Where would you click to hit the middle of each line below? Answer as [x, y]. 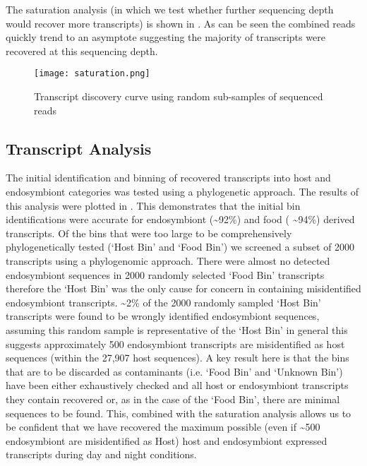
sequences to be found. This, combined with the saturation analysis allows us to [179, 413]
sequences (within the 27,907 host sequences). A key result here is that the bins [178, 358]
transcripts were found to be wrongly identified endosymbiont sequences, [163, 316]
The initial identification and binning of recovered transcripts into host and [168, 178]
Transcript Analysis [79, 148]
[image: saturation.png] [92, 74]
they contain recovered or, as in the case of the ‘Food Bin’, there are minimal [173, 399]
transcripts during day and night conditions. [101, 454]
